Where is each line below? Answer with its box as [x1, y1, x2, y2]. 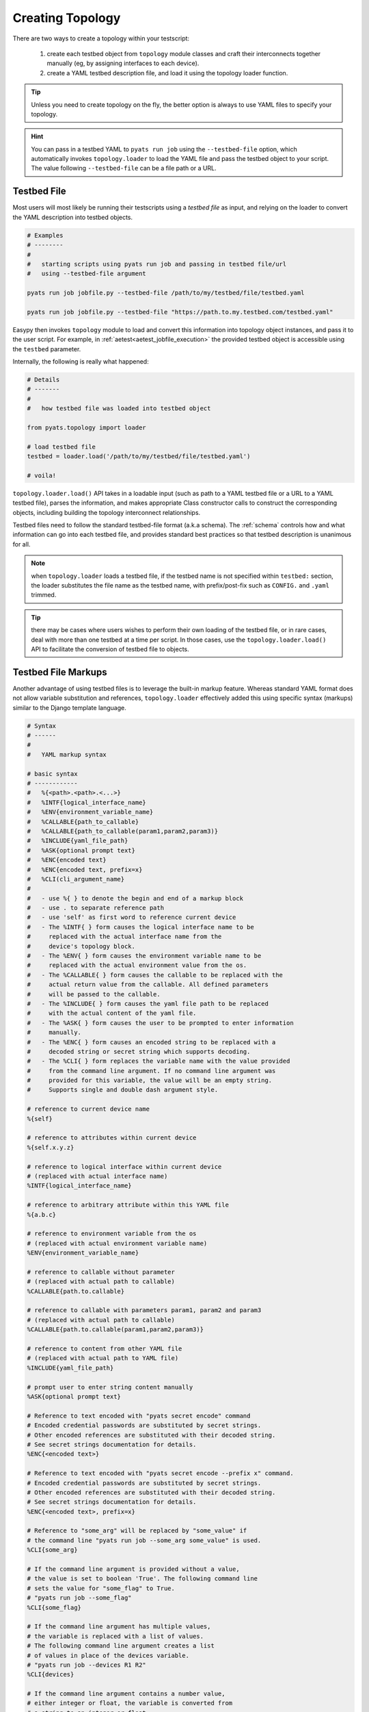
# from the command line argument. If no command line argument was [27, 1067, 276, 1074]
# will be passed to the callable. [27, 990, 161, 998]
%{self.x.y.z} [27, 1144, 74, 1151]
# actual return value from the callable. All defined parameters [27, 981, 269, 989]
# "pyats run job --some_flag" [27, 1594, 133, 1602]
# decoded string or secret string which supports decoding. [27, 1048, 251, 1055]
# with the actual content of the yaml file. [27, 1009, 197, 1017]
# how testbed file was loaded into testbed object [27, 405, 211, 412]
